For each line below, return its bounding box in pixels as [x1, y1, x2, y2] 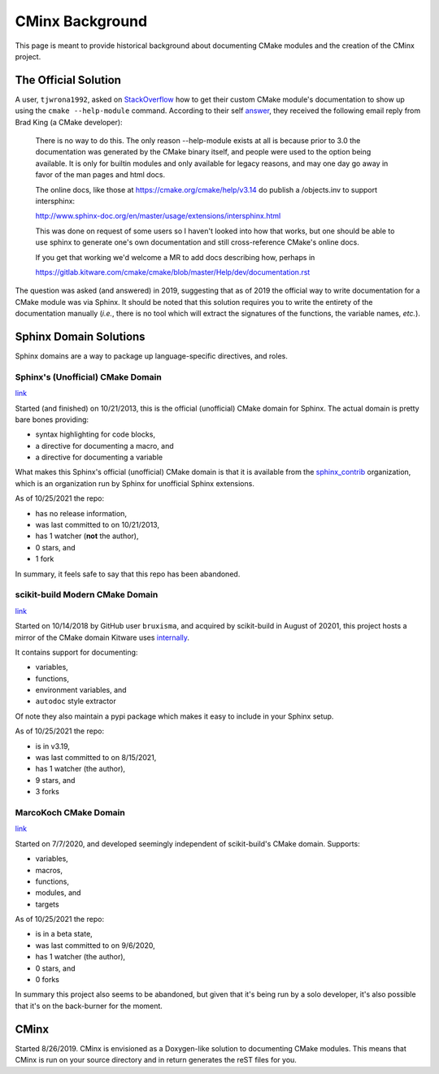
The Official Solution [15, 73, 122, 87]
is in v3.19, [35, 741, 71, 751]
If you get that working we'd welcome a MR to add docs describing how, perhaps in [35, 252, 315, 262]
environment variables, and [35, 685, 127, 695]
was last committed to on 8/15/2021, [35, 753, 157, 763]
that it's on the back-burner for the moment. [15, 1001, 163, 1011]
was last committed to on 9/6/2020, [35, 940, 156, 950]
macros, [35, 865, 63, 875]
